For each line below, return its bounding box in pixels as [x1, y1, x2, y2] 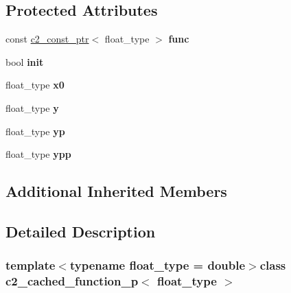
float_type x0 [5, 78, 65, 92]
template [5, 257, 56, 274]
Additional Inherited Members [5, 180, 227, 202]
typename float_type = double [69, 257, 246, 274]
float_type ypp [5, 147, 71, 161]
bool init [5, 54, 44, 69]
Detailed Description [5, 220, 156, 242]
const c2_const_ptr [5, 32, 89, 46]
